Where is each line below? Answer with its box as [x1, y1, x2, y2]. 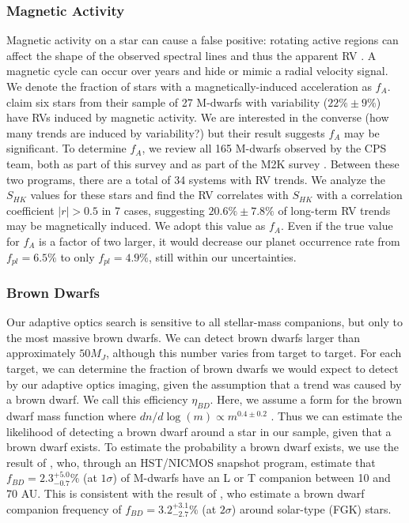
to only [60, 248, 95, 265]
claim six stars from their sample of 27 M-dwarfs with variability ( [6, 93, 328, 110]
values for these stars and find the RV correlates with [30, 186, 289, 203]
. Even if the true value [280, 217, 393, 234]
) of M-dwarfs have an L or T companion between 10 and [112, 469, 391, 486]
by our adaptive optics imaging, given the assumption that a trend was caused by [6, 375, 402, 392]
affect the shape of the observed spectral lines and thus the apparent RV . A [6, 47, 377, 63]
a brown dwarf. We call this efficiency [6, 391, 188, 408]
